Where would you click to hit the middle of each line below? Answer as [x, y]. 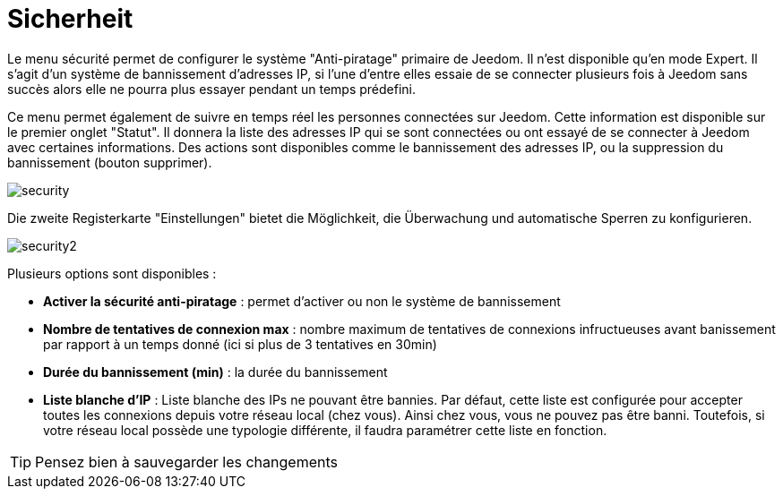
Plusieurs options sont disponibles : [112, 273]
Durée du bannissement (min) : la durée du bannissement [215, 372]
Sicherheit [70, 19]
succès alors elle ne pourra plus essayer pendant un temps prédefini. [212, 89]
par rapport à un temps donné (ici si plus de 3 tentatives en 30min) [240, 344]
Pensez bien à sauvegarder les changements [186, 462]
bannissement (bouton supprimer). [110, 162]
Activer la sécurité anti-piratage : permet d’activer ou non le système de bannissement [302, 301]
